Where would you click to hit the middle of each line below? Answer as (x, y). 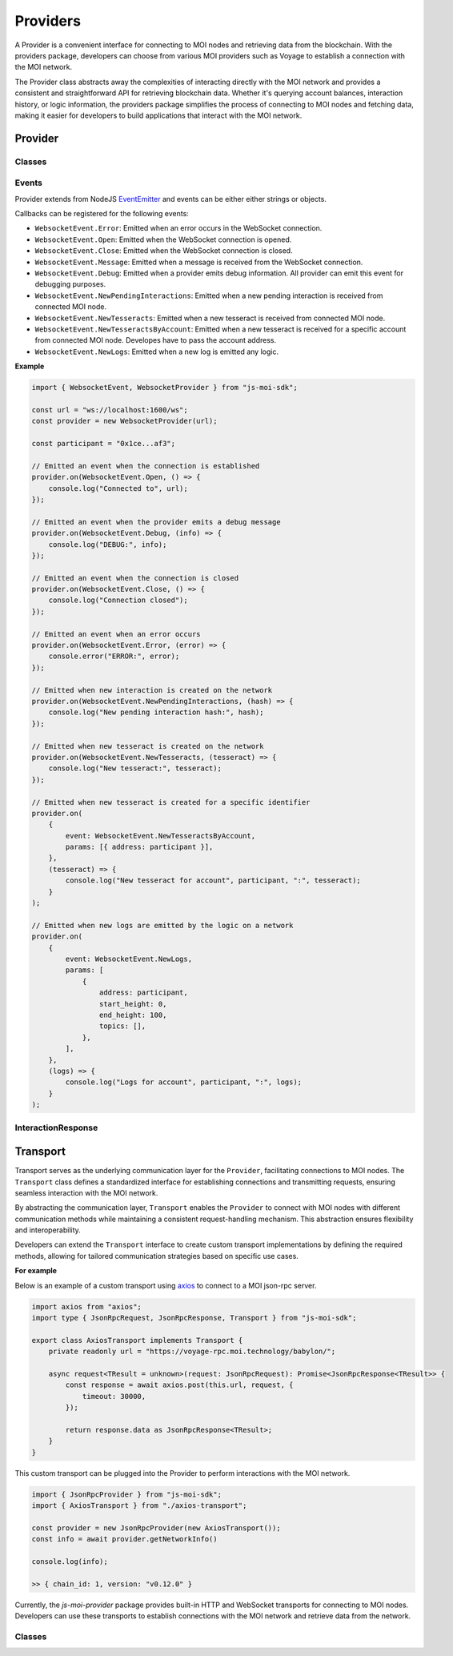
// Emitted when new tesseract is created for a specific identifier (171, 802)
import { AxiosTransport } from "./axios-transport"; (139, 1506)
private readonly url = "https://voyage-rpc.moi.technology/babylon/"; (192, 1352)
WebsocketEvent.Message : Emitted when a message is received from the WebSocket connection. (199, 262)
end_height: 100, (133, 1015)
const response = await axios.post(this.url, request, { (179, 1385)
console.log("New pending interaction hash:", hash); (156, 712)
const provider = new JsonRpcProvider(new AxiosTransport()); (156, 1528)
